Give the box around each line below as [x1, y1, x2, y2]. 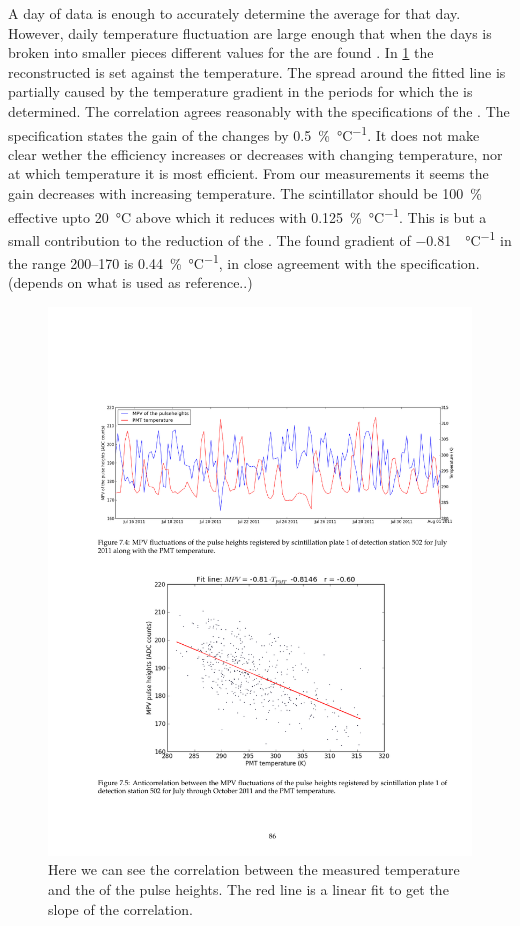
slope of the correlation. [48, 898, 193, 919]
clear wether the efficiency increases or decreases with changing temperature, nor [8, 143, 503, 164]
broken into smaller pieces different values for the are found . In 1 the [8, 42, 434, 63]
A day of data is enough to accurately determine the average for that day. [8, 3, 461, 23]
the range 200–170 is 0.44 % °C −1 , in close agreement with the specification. [8, 250, 480, 273]
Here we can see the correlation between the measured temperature [48, 859, 460, 880]
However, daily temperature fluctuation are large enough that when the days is [8, 22, 492, 43]
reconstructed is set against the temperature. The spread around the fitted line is [8, 61, 506, 82]
